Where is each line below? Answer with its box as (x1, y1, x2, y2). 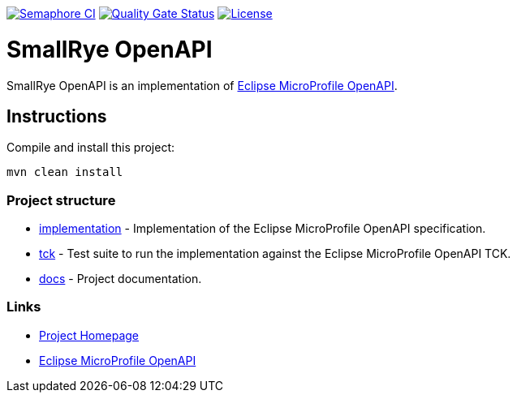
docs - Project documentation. (39, 272, 202, 286)
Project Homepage (39, 328, 139, 342)
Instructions (6, 105, 107, 127)
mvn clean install (6, 165, 123, 179)
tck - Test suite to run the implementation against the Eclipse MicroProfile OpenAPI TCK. (39, 247, 511, 261)
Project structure (6, 191, 116, 208)
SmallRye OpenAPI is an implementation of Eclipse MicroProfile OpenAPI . (6, 78, 398, 92)
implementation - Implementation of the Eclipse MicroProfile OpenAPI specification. (39, 221, 486, 236)
